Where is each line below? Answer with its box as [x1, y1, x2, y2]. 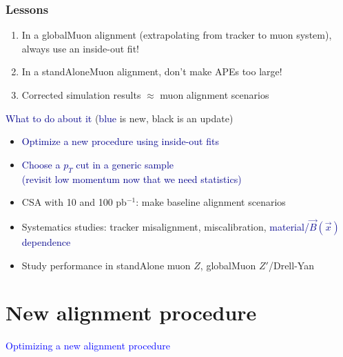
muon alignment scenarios [160, 88, 269, 102]
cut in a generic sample [76, 157, 174, 171]
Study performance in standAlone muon [21, 258, 191, 272]
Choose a [21, 157, 61, 171]
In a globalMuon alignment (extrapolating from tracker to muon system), [21, 28, 332, 42]
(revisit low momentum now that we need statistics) [21, 171, 242, 186]
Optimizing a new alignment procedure [6, 338, 170, 353]
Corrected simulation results [21, 88, 141, 102]
